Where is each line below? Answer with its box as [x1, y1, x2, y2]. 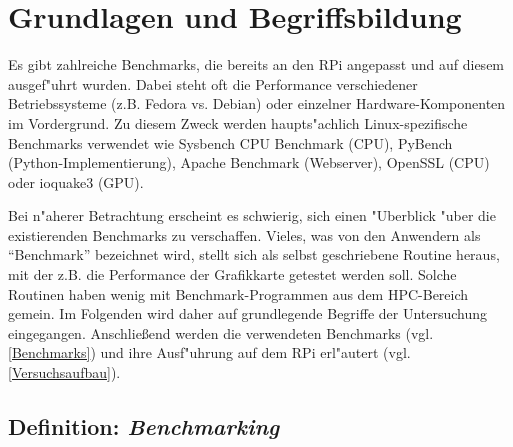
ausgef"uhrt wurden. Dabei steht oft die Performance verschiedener [8, 73, 418, 94]
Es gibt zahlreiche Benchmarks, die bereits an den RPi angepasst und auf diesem [8, 54, 505, 75]
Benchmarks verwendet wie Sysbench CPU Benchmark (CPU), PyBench [8, 132, 453, 153]
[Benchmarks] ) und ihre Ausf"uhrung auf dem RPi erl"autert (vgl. [8, 342, 411, 363]
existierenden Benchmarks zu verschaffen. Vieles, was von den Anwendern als [8, 224, 481, 245]
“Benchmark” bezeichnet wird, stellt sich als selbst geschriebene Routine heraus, [8, 244, 500, 265]
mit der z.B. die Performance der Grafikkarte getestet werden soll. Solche [8, 264, 457, 285]
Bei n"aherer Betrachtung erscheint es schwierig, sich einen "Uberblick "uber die [8, 205, 496, 226]
